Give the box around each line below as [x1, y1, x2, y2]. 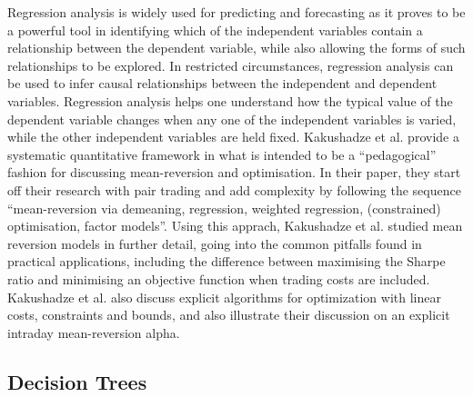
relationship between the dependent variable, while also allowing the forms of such [7, 38, 466, 57]
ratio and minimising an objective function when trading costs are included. [7, 269, 430, 288]
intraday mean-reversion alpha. [7, 323, 180, 342]
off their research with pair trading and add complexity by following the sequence [7, 180, 461, 199]
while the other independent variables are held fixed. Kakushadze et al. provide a [7, 127, 459, 146]
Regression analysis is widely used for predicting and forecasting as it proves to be [7, 3, 466, 21]
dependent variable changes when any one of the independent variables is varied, [7, 109, 457, 128]
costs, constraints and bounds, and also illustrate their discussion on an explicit [7, 305, 450, 324]
